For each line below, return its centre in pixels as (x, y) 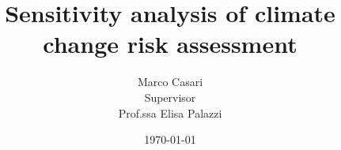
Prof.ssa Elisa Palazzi (170, 112)
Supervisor (170, 97)
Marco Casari (170, 82)
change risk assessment (170, 44)
